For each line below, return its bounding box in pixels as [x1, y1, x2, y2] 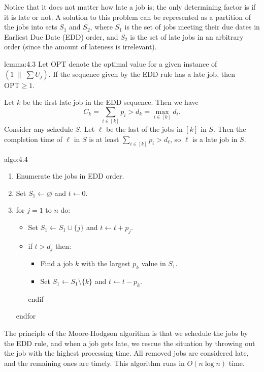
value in [141, 258, 166, 269]
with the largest [81, 258, 130, 269]
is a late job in [192, 133, 238, 144]
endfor [16, 310, 36, 321]
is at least [89, 133, 119, 144]
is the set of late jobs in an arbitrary [130, 31, 244, 42]
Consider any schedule [4, 124, 73, 134]
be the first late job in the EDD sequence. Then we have [23, 97, 199, 107]
